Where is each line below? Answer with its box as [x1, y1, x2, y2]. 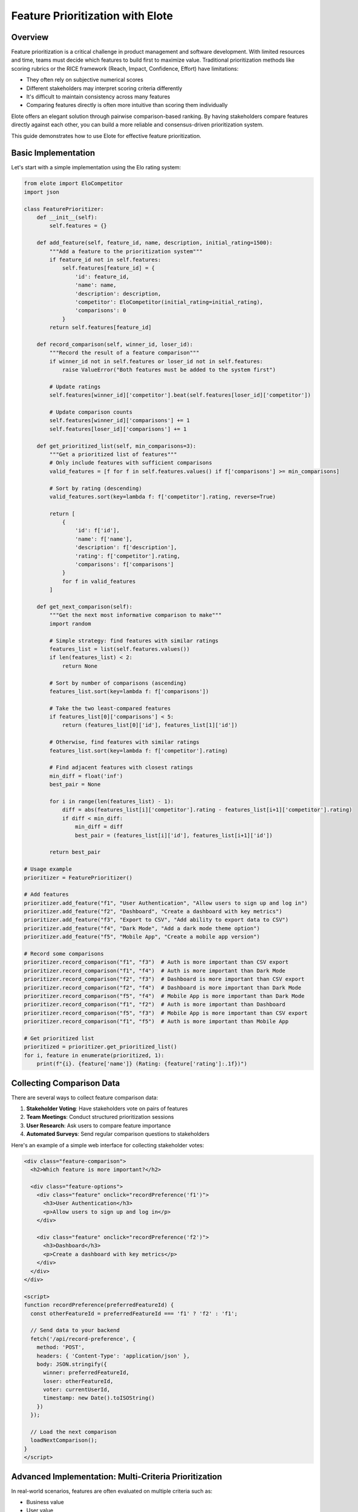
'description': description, [74, 290, 161, 297]
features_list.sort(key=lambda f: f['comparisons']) [49, 688, 209, 695]
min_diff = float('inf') [49, 772, 123, 780]
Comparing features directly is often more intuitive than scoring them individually [26, 102, 228, 109]
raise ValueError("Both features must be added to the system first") [62, 367, 276, 373]
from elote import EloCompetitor [24, 180, 123, 187]
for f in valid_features [62, 578, 136, 585]
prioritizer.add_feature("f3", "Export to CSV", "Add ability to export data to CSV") [24, 916, 289, 924]
